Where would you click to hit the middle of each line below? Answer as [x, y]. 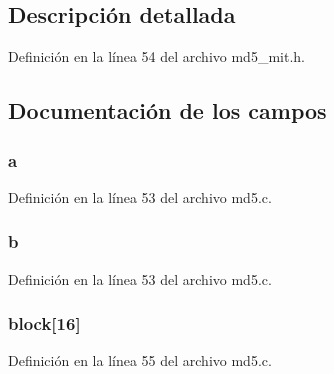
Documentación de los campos [167, 110]
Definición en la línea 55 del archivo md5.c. [140, 360]
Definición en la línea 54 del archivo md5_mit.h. [156, 56]
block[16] [44, 323]
